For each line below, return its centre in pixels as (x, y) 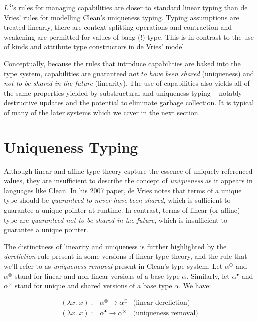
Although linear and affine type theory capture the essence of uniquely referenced (128, 170)
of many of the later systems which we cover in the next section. (102, 112)
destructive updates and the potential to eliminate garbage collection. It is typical (129, 103)
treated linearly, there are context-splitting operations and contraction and (118, 27)
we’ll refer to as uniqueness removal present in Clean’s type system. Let (113, 266)
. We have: (195, 285)
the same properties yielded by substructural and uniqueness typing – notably (123, 93)
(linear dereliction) (162, 302)
